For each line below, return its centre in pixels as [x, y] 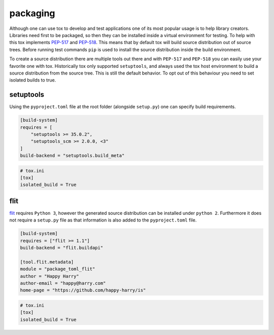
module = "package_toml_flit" [58, 269]
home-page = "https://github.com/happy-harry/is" [83, 290]
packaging [32, 13]
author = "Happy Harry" [50, 276]
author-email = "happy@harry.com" [63, 283]
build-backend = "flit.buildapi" [62, 248]
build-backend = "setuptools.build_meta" [72, 156]
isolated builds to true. [33, 80]
